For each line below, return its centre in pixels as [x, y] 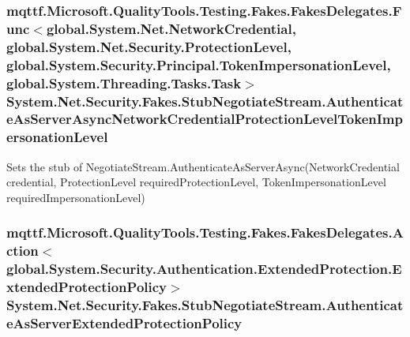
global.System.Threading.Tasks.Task [124, 82]
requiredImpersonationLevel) [76, 197]
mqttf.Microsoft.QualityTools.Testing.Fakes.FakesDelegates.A [205, 232]
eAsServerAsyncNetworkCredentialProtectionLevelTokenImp [205, 119]
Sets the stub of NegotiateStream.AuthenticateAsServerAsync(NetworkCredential [203, 166]
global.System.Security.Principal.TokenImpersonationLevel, [199, 64]
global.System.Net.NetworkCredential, [171, 28]
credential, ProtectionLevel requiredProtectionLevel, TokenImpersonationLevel [196, 182]
